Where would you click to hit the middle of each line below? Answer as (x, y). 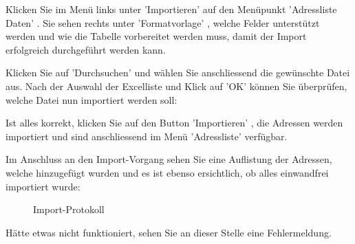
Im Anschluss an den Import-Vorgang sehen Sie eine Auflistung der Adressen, (169, 159)
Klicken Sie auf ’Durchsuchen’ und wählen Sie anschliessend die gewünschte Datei (178, 73)
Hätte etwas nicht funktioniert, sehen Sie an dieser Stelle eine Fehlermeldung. (169, 232)
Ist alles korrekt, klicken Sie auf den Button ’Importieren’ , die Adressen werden (174, 123)
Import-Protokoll (69, 209)
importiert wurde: (43, 186)
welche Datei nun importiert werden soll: (92, 99)
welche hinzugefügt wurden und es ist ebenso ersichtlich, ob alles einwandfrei (167, 172)
